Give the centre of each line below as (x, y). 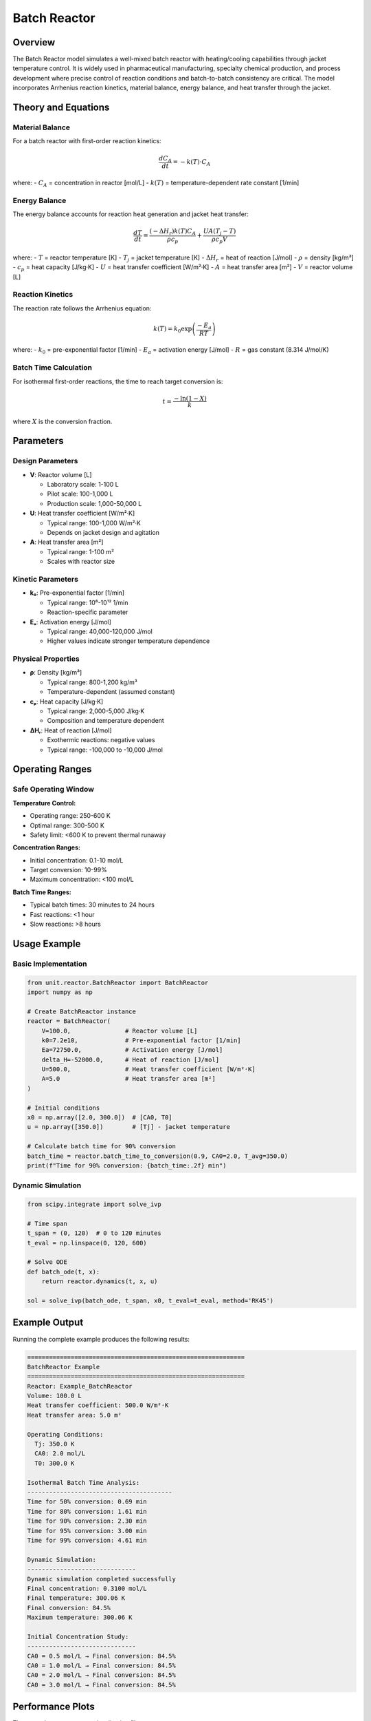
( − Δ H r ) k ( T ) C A (173, 232)
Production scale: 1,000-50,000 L (94, 503)
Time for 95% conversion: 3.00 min (87, 1531)
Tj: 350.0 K (55, 1444)
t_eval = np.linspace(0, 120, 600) (87, 1243)
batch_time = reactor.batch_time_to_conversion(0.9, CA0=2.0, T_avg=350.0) (158, 1156)
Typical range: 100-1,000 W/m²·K (94, 522)
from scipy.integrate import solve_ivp (94, 1204)
